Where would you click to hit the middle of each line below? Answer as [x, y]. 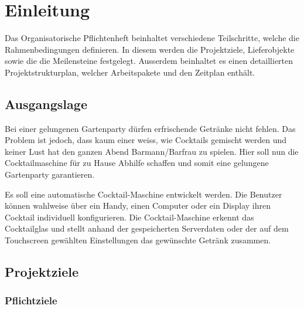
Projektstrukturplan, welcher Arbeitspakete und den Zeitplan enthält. [130, 72]
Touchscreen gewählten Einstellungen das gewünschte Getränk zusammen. [138, 240]
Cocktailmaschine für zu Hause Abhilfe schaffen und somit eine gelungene [137, 163]
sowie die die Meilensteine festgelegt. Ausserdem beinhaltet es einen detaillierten [149, 61]
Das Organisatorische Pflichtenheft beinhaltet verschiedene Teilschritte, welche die [152, 38]
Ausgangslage [46, 103]
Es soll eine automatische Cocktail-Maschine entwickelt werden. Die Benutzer [144, 194]
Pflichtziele [31, 300]
